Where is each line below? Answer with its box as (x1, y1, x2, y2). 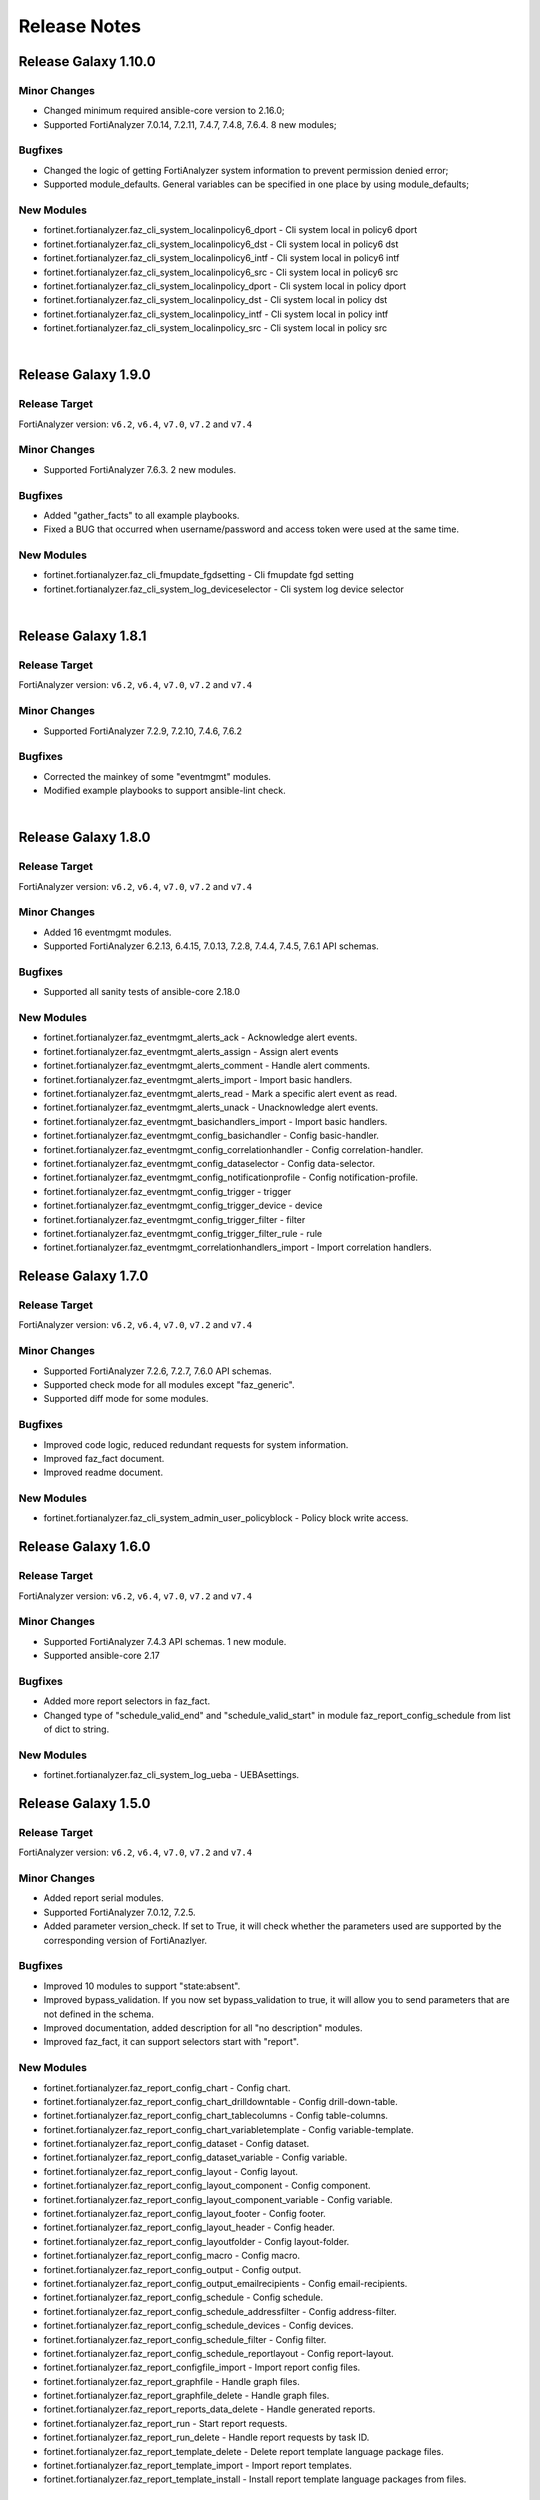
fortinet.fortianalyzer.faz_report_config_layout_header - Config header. (43, 2221, 335, 2234)
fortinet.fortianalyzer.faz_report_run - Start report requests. (43, 2417, 288, 2429)
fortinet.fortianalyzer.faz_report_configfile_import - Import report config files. (43, 2361, 361, 2374)
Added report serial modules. (43, 1892, 164, 1904)
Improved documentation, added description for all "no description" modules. (43, 2021, 363, 2034)
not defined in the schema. (43, 2008, 154, 2020)
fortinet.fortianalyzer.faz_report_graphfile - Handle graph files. (43, 2375, 300, 2387)
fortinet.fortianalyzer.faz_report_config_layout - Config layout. (43, 2165, 299, 2177)
